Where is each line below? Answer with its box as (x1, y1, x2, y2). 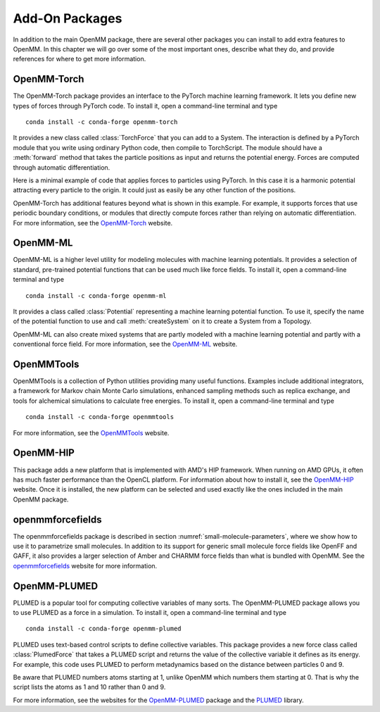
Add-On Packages (13, 11, 122, 26)
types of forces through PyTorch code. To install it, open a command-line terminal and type (13, 101, 278, 110)
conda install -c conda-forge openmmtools (25, 413, 175, 421)
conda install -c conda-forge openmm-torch (25, 118, 178, 126)
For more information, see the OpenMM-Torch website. (13, 218, 173, 227)
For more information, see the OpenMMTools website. (13, 428, 170, 437)
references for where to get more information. (13, 55, 146, 63)
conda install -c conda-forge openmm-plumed (25, 625, 182, 633)
